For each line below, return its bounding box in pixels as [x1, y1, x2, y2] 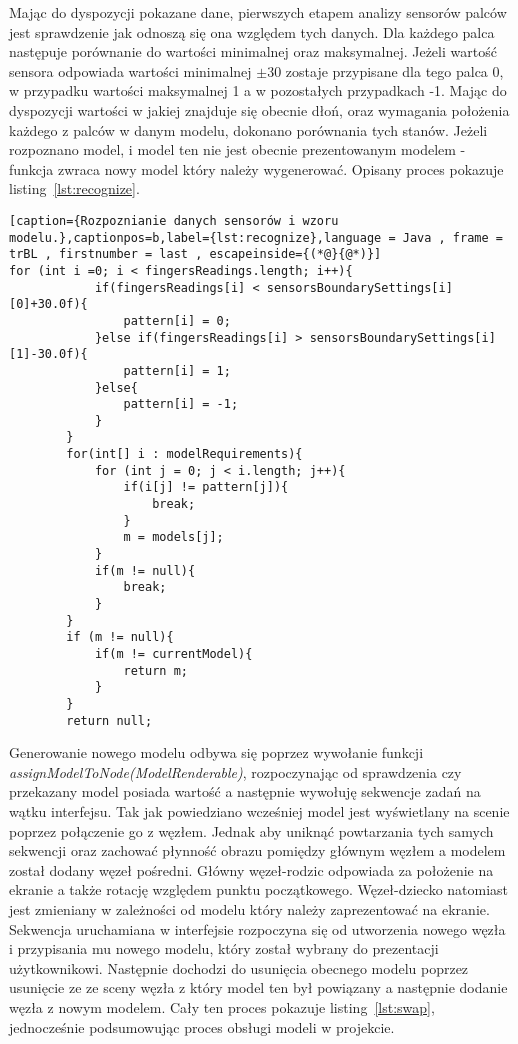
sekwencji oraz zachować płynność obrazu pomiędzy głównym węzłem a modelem [9, 840, 506, 861]
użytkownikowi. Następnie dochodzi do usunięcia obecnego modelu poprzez [9, 957, 469, 978]
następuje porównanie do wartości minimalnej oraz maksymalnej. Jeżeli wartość [9, 41, 497, 62]
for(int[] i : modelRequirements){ [66, 447, 303, 462]
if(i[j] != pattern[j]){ [123, 480, 289, 495]
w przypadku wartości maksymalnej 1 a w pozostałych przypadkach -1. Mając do [9, 80, 507, 101]
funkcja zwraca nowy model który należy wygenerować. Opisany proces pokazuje [9, 158, 504, 179]
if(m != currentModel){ [94, 647, 253, 661]
